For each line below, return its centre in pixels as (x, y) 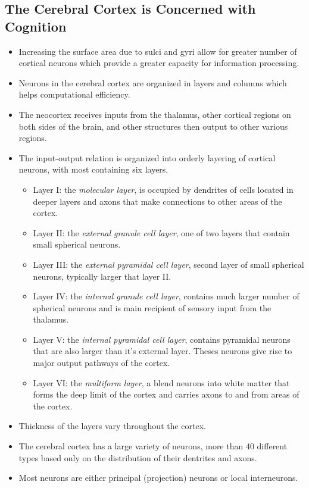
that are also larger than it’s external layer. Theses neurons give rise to (163, 351)
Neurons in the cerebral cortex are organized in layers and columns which (153, 82)
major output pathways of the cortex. (102, 363)
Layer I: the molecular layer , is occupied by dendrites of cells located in (163, 189)
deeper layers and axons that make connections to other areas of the (157, 201)
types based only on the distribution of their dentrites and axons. (138, 457)
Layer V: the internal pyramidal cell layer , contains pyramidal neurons (162, 339)
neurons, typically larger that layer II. (102, 276)
